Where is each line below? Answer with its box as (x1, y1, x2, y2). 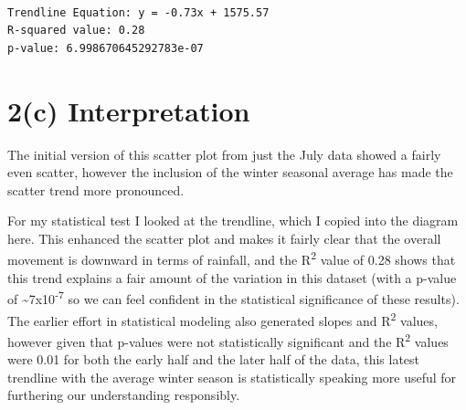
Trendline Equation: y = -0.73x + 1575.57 (7, 5, 270, 19)
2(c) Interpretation (7, 91, 250, 129)
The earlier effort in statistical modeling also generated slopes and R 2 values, (7, 308, 438, 330)
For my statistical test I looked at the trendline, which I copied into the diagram (7, 211, 459, 230)
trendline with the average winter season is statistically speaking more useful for (7, 367, 457, 386)
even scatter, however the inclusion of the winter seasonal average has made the (7, 163, 453, 182)
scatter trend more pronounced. (7, 180, 185, 199)
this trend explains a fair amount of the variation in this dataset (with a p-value (7, 268, 457, 287)
